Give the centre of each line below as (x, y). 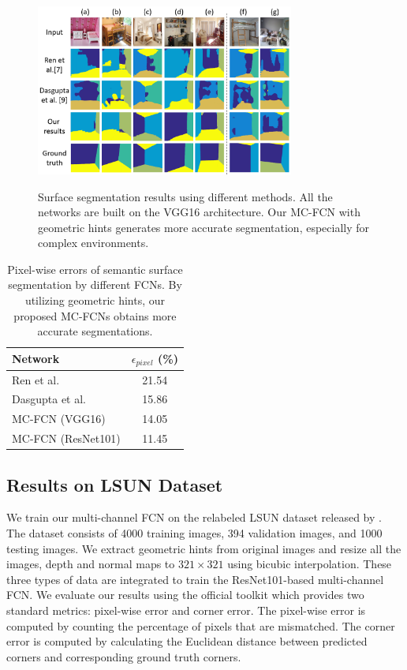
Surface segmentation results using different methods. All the (185, 196)
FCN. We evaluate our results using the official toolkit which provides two (185, 595)
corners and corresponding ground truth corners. (124, 656)
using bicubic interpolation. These (310, 564)
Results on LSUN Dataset (115, 484)
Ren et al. (36, 379)
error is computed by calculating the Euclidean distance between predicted (187, 641)
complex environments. (93, 243)
